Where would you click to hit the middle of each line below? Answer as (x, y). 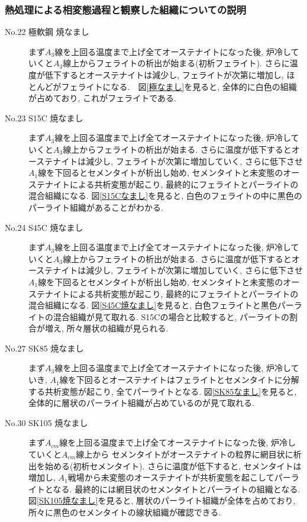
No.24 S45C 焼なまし (44, 227)
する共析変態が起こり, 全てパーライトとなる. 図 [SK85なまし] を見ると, (163, 391)
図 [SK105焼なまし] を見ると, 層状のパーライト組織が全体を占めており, (162, 500)
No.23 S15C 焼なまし (44, 117)
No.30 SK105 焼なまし (46, 422)
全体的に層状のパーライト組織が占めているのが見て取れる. (141, 403)
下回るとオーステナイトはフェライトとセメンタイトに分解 (188, 380)
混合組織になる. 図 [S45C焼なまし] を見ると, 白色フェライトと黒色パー (161, 305)
